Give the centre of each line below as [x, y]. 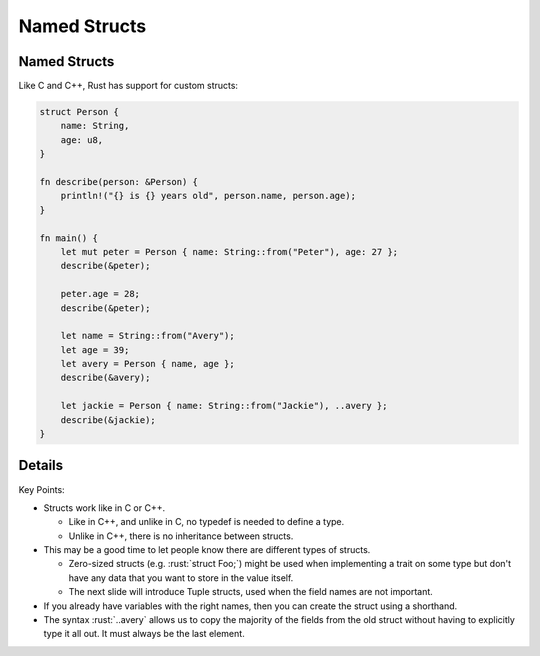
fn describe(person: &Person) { [119, 181]
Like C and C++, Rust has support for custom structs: [128, 86]
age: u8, [82, 139]
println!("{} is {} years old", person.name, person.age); [208, 196]
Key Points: [41, 489]
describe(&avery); [105, 378]
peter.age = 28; [100, 294]
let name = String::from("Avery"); [147, 336]
